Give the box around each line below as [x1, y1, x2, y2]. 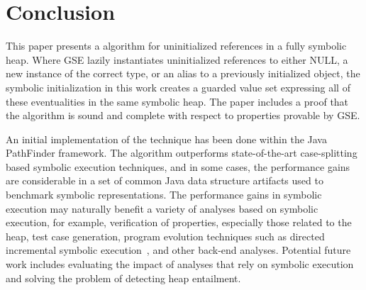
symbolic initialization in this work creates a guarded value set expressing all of [6, 79, 350, 94]
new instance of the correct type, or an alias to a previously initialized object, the [6, 66, 360, 81]
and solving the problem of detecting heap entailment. [6, 270, 241, 285]
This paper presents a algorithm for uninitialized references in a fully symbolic [6, 38, 347, 53]
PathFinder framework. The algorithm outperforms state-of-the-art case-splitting [6, 145, 357, 160]
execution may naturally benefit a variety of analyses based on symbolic [6, 201, 318, 216]
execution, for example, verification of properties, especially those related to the [6, 215, 352, 230]
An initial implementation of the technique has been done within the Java [6, 131, 327, 146]
